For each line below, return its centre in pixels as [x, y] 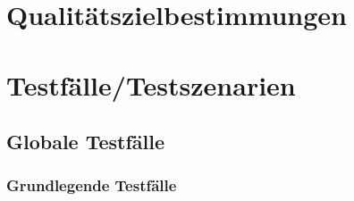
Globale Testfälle [86, 142]
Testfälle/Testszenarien [151, 84]
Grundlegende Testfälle [92, 185]
